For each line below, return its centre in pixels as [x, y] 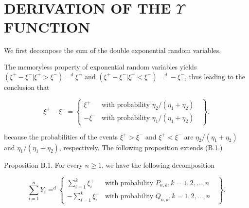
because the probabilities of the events [61, 136]
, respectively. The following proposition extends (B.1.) [141, 147]
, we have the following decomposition [158, 165]
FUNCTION [47, 27]
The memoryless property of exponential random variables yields [100, 66]
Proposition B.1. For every [44, 165]
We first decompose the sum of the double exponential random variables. [113, 50]
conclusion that [27, 87]
